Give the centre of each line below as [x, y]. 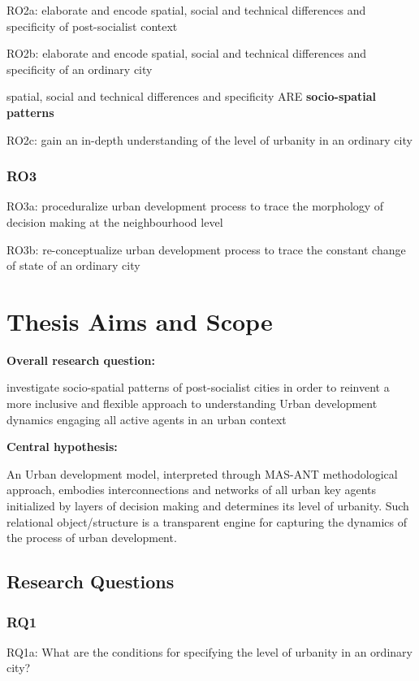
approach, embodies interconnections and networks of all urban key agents [192, 490]
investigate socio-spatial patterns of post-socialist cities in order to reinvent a [198, 387]
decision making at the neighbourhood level [115, 221]
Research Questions [91, 581]
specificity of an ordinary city [80, 69]
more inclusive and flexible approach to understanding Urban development [192, 403]
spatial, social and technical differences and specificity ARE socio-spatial [192, 96]
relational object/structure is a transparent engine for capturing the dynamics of [207, 521]
